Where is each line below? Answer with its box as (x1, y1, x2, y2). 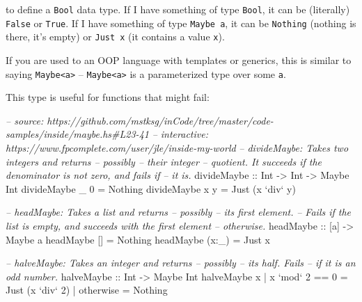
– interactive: (152, 127, 208, 141)
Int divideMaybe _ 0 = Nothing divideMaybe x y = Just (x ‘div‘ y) (6, 181, 296, 196)
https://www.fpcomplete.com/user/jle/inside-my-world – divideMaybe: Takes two (6, 141, 349, 154)
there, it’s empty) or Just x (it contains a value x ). (6, 29, 225, 44)
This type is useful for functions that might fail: (6, 90, 210, 104)
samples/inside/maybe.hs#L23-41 (6, 127, 149, 141)
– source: (6, 113, 44, 127)
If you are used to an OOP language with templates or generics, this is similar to (6, 52, 352, 67)
